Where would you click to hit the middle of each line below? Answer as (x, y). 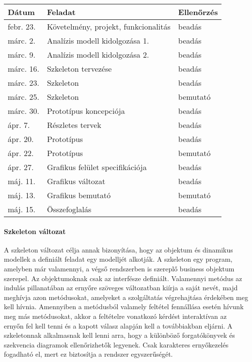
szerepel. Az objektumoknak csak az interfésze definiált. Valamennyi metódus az (123, 278)
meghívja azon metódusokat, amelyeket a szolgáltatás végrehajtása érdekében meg (126, 297)
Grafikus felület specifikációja (97, 167)
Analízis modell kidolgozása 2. (98, 55)
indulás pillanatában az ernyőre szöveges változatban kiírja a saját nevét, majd (121, 288)
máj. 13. (22, 195)
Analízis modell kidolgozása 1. (98, 40)
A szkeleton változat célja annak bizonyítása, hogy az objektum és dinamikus (118, 249)
